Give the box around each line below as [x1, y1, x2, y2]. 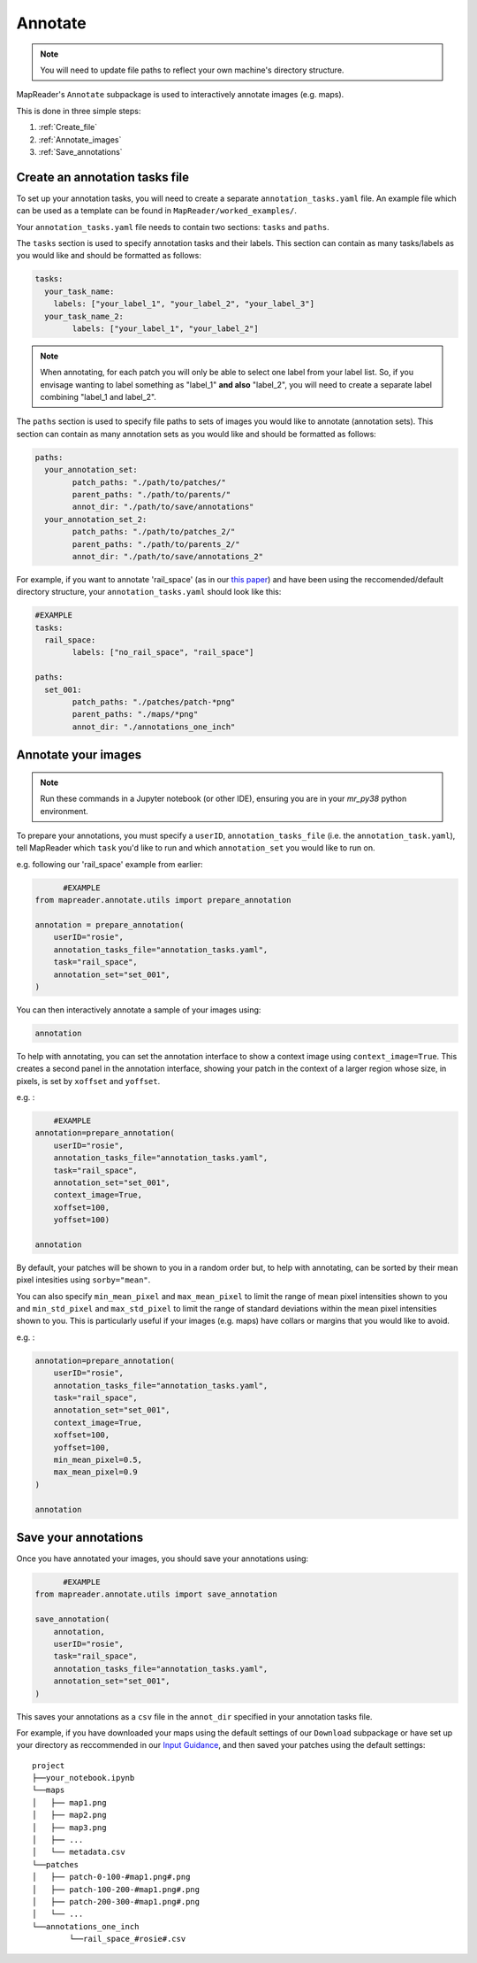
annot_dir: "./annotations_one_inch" [72, 721, 236, 732]
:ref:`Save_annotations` [38, 146, 123, 157]
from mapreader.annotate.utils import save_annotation [34, 1590, 277, 1599]
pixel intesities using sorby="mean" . [16, 1274, 151, 1285]
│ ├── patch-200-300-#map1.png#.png [32, 1897, 201, 1906]
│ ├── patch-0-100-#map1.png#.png [32, 1872, 191, 1882]
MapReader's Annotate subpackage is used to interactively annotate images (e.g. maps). [16, 89, 344, 100]
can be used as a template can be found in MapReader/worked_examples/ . [16, 205, 298, 216]
